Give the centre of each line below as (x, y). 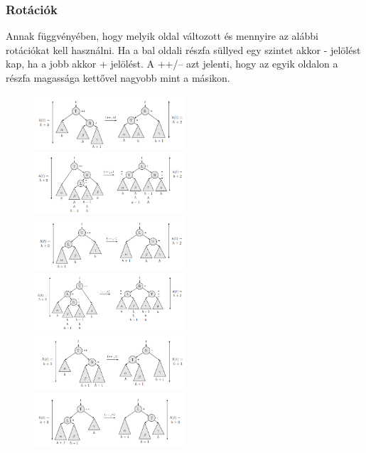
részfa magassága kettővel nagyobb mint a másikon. (118, 78)
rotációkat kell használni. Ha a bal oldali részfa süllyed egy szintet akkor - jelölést (183, 49)
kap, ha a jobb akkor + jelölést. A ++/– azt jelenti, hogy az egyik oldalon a (172, 64)
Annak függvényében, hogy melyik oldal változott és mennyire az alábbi (162, 36)
